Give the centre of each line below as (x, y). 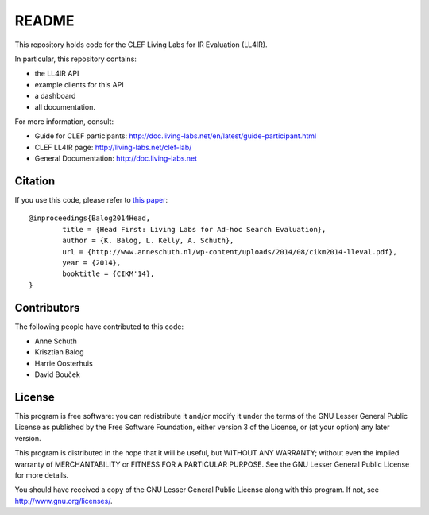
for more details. (42, 475)
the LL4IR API (57, 74)
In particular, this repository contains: (75, 59)
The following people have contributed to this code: (99, 327)
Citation (35, 181)
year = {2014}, (92, 263)
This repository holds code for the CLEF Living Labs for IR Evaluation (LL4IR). (141, 45)
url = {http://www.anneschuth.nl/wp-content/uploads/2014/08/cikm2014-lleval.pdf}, (230, 252)
